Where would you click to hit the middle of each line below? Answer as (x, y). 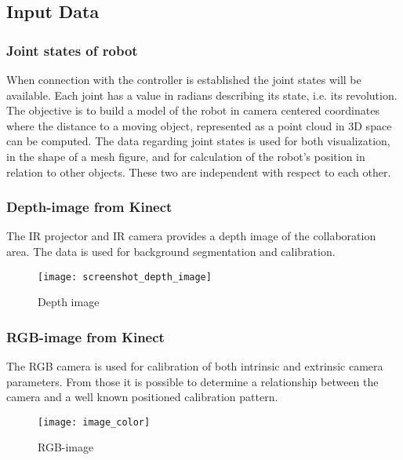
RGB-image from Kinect (85, 336)
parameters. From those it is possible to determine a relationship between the (192, 381)
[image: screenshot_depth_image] (125, 277)
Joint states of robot (72, 50)
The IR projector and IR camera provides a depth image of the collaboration (191, 236)
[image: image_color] (94, 422)
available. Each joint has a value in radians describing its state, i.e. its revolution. (202, 95)
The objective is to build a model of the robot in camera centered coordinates (193, 110)
